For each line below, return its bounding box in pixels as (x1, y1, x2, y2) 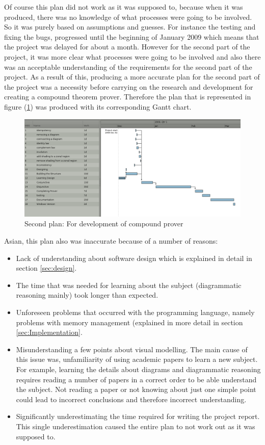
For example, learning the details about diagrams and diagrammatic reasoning (16, 363, 261, 374)
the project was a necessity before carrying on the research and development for (4, 81, 253, 92)
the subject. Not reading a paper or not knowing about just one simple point (16, 384, 256, 395)
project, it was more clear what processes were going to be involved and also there (4, 51, 261, 62)
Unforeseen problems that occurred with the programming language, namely (16, 306, 255, 317)
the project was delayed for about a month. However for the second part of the (4, 41, 250, 52)
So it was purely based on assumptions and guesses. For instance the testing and (4, 21, 256, 32)
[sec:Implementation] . (16, 327, 83, 337)
